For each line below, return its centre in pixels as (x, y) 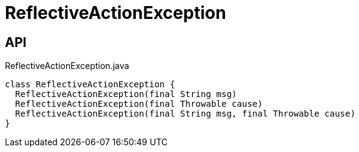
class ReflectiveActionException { (90, 85)
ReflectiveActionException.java (67, 66)
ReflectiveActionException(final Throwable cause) (139, 104)
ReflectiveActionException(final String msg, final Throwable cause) (185, 114)
